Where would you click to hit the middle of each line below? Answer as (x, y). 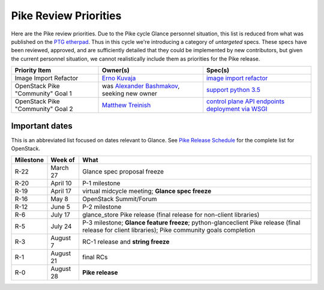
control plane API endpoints (245, 101)
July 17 (60, 215)
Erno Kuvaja (119, 78)
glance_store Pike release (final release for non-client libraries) (171, 215)
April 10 (61, 183)
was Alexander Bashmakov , (141, 86)
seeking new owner (130, 94)
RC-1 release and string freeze (126, 242)
